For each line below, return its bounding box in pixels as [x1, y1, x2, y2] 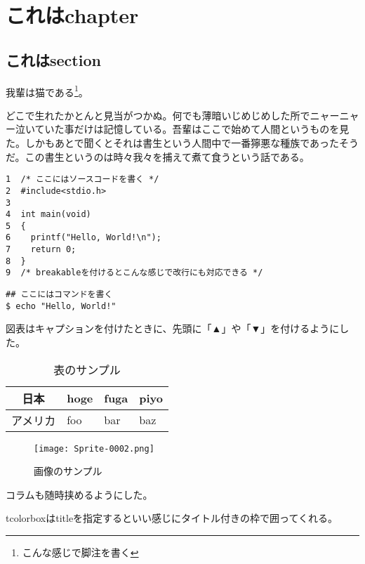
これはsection [6, 48, 101, 70]
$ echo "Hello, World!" [6, 301, 117, 311]
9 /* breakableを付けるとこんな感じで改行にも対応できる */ [6, 268, 263, 278]
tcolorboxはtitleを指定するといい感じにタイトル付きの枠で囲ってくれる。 [6, 511, 338, 525]
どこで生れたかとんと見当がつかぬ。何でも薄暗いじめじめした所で [6, 107, 310, 122]
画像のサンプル [34, 464, 102, 478]
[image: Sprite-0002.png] [34, 443, 154, 454]
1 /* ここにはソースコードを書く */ [6, 174, 159, 185]
